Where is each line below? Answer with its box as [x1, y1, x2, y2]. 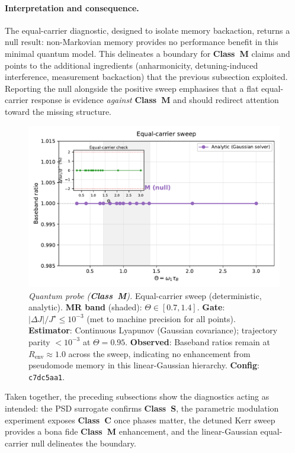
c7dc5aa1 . [28, 370, 65, 383]
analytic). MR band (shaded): [28, 301, 142, 313]
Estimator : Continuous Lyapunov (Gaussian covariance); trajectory [28, 324, 278, 336]
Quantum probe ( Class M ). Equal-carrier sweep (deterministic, [28, 289, 262, 301]
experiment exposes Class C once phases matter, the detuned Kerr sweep [5, 413, 275, 426]
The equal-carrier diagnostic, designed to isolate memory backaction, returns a [5, 24, 290, 36]
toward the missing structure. [5, 105, 112, 117]
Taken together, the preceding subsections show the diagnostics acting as [5, 390, 270, 403]
